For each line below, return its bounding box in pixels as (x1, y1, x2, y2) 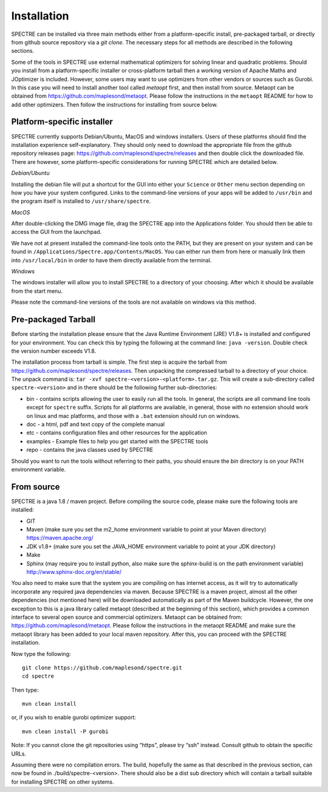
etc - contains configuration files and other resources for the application (26, 429, 208, 437)
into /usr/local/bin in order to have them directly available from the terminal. (11, 256, 212, 264)
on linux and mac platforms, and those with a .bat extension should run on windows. (26, 412, 241, 419)
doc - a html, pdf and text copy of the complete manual (26, 421, 165, 428)
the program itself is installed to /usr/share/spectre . (11, 197, 151, 205)
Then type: (11, 686, 39, 694)
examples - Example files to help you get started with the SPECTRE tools (26, 437, 208, 445)
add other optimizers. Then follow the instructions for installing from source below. (11, 101, 218, 108)
